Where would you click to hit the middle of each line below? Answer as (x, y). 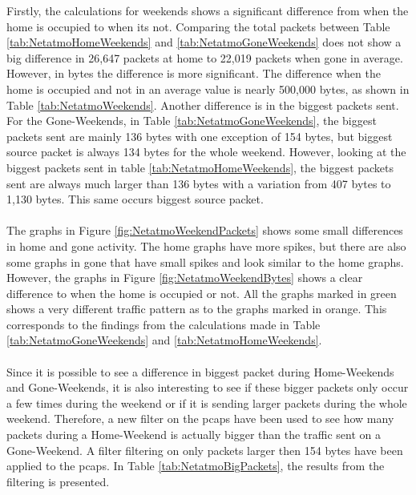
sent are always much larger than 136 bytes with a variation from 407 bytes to (199, 183)
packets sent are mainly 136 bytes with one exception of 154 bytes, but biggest (200, 136)
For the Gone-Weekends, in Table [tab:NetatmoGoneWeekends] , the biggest (192, 121)
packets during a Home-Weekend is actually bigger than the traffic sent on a (194, 435)
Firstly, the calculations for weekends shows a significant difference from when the (208, 10)
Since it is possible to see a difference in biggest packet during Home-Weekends (200, 371)
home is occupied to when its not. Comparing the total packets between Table (198, 26)
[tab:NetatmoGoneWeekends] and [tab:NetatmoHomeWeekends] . (164, 340)
